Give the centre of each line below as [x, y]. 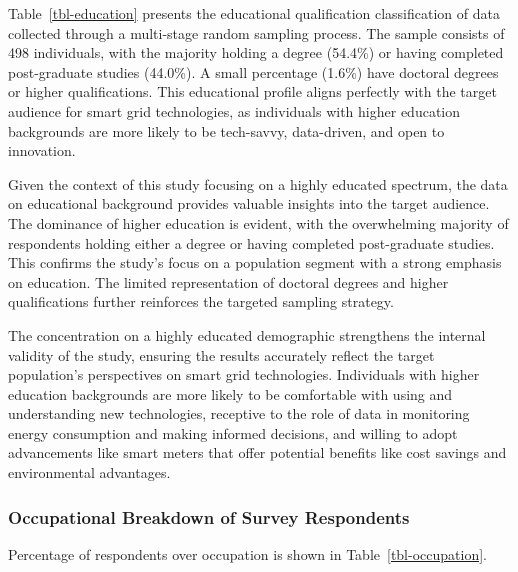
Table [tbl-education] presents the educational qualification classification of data [254, 13]
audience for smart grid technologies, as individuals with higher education [234, 110]
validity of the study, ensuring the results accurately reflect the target [221, 354]
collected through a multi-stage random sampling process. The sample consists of [256, 32]
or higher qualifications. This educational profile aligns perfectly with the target [252, 91]
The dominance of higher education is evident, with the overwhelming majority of [258, 222]
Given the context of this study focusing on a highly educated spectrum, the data [258, 183]
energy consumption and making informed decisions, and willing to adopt [233, 432]
